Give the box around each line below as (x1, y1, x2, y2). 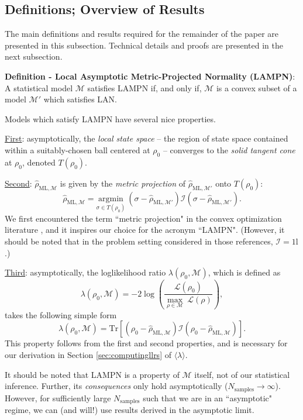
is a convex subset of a (216, 81, 297, 94)
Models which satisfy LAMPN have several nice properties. (5, 112, 216, 125)
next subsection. (5, 50, 63, 63)
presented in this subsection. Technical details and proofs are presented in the (5, 39, 283, 51)
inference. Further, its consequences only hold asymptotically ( (5, 380, 228, 392)
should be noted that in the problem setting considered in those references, (5, 235, 273, 247)
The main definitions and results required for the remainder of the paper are (5, 27, 279, 40)
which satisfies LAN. (43, 93, 117, 105)
